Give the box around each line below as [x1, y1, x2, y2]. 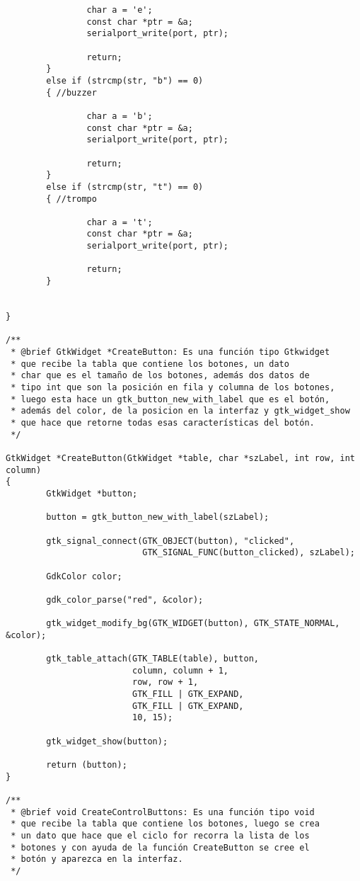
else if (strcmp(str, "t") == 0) [46, 181, 204, 192]
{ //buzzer [46, 87, 97, 98]
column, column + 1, [132, 665, 229, 676]
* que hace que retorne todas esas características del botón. [11, 417, 315, 428]
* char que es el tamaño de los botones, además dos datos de [11, 370, 310, 381]
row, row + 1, [132, 677, 199, 688]
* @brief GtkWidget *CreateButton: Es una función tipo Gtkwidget [11, 347, 330, 358]
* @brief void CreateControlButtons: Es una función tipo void [11, 807, 315, 817]
